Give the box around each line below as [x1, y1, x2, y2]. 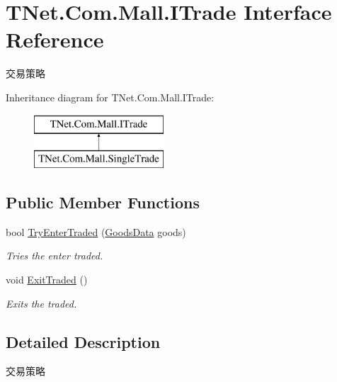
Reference [6, 25, 104, 54]
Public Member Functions [6, 191, 200, 213]
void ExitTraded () [6, 272, 88, 287]
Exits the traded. [6, 296, 77, 310]
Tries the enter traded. [6, 248, 103, 263]
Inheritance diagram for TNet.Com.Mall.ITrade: [6, 89, 215, 104]
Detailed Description [6, 330, 161, 352]
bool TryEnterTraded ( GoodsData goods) [6, 224, 186, 239]
